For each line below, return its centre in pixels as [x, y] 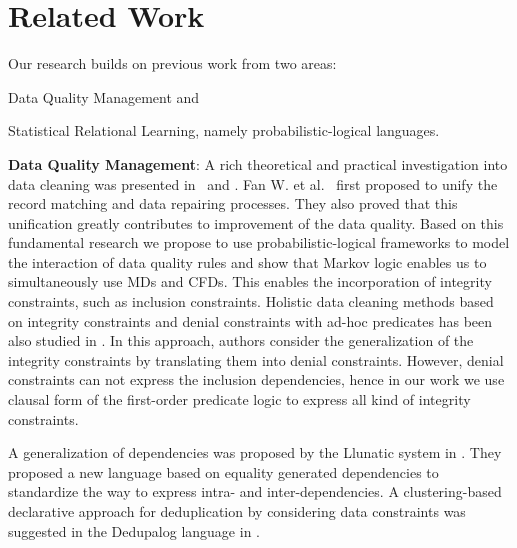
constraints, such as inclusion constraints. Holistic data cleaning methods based [251, 301]
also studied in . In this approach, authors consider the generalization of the [241, 340]
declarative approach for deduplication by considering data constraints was [237, 511]
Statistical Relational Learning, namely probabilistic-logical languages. [224, 130]
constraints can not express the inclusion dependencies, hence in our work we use [256, 379]
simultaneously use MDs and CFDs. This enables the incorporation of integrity [250, 281]
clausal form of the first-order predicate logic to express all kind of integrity [239, 399]
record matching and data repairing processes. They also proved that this [233, 203]
